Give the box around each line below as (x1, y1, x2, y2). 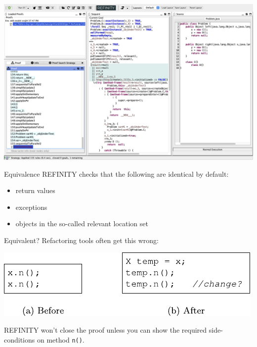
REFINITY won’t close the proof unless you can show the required (4, 325, 207, 335)
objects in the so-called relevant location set (15, 218, 148, 229)
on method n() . (37, 334, 85, 345)
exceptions (15, 201, 47, 212)
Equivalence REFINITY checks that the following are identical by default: (4, 168, 229, 179)
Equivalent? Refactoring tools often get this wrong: (4, 235, 159, 245)
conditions (4, 334, 35, 345)
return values (15, 185, 55, 196)
